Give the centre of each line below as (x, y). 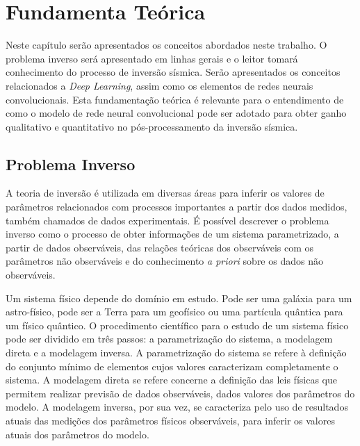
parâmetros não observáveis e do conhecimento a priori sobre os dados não (164, 261)
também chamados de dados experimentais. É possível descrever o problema (167, 220)
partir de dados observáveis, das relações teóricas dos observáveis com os (160, 247)
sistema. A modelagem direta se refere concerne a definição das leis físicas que (171, 380)
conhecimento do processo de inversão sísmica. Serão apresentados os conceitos (173, 72)
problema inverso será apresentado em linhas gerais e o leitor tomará (152, 58)
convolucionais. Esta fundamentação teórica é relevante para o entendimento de (175, 99)
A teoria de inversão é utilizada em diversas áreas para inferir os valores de (165, 193)
